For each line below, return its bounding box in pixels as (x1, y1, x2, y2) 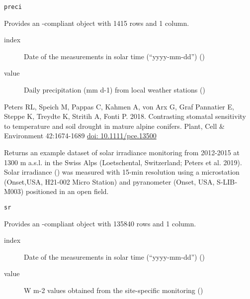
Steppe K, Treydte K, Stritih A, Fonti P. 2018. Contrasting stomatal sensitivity (4, 111, 246, 121)
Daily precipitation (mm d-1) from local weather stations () (24, 85, 205, 95)
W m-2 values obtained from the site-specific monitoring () (24, 285, 203, 295)
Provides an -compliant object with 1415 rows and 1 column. (4, 17, 189, 28)
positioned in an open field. (25, 186, 109, 197)
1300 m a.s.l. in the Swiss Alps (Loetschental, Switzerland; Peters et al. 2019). (4, 157, 242, 167)
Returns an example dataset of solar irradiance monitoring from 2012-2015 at (4, 147, 240, 157)
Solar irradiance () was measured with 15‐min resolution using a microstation (4, 167, 240, 177)
